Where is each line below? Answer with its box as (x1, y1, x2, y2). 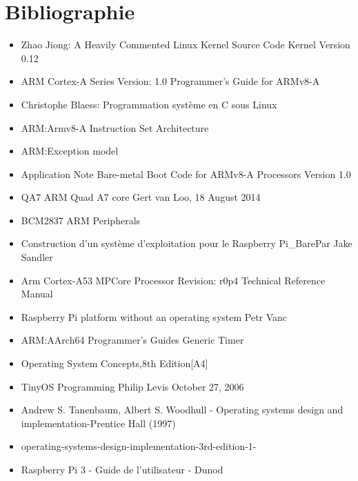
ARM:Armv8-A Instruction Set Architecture (21, 120, 209, 135)
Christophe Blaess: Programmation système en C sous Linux (21, 97, 277, 111)
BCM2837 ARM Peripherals (21, 213, 141, 227)
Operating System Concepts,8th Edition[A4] (21, 356, 208, 371)
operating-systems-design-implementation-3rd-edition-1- (21, 439, 257, 453)
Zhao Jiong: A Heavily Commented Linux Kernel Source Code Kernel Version (21, 37, 350, 52)
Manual (21, 286, 53, 301)
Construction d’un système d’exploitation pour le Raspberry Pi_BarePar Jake (21, 236, 352, 251)
